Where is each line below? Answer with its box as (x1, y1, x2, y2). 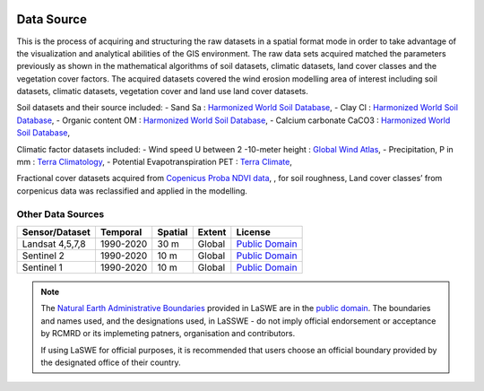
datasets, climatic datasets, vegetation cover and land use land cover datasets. (16, 86, 309, 97)
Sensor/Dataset (22, 225, 91, 238)
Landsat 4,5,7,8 (22, 238, 87, 250)
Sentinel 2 (22, 249, 65, 262)
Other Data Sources (16, 207, 105, 220)
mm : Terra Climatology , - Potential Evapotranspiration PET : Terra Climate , (16, 157, 293, 168)
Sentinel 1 (22, 261, 63, 274)
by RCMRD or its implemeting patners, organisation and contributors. (40, 328, 296, 339)
